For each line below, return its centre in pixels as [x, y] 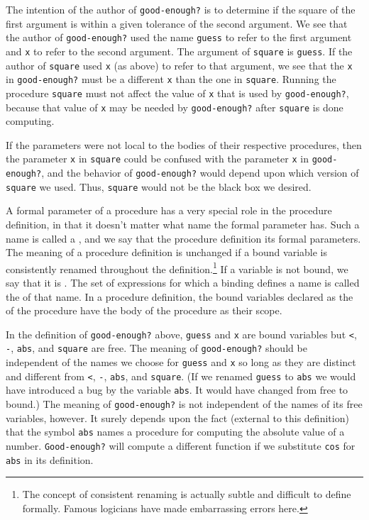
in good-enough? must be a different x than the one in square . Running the [171, 79]
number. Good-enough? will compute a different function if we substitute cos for [181, 445]
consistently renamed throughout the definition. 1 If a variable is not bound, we [177, 267]
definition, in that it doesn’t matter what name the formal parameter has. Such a [183, 224]
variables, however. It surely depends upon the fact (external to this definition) [177, 417]
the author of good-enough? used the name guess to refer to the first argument [179, 37]
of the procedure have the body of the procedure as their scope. [144, 310]
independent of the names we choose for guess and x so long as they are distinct [181, 362]
